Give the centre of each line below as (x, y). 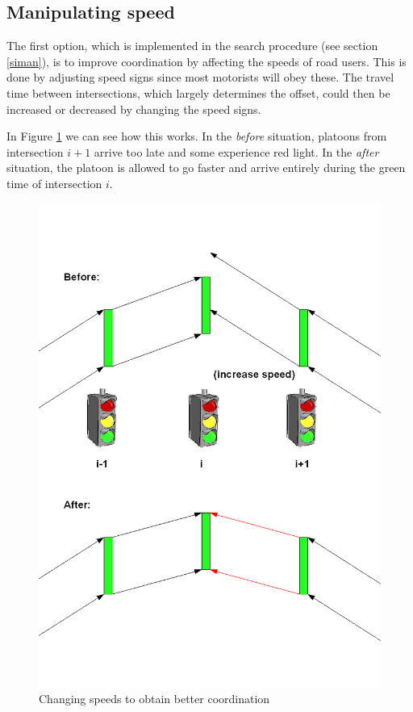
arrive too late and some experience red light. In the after (236, 151)
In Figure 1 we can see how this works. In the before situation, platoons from (197, 136)
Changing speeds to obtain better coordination (154, 698)
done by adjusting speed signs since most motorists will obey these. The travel (200, 77)
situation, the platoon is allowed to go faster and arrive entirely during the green (206, 168)
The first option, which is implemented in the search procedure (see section (192, 46)
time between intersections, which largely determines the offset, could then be (198, 92)
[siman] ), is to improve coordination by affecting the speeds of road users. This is (206, 61)
